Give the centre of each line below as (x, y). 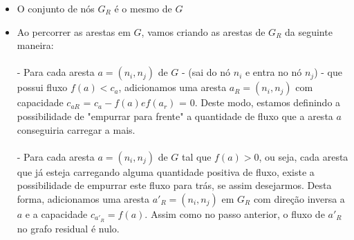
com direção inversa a (299, 198)
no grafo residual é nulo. (68, 228)
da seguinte (309, 31)
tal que (196, 156)
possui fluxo (42, 87)
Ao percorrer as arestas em (74, 31)
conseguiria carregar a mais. (76, 129)
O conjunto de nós (56, 8)
